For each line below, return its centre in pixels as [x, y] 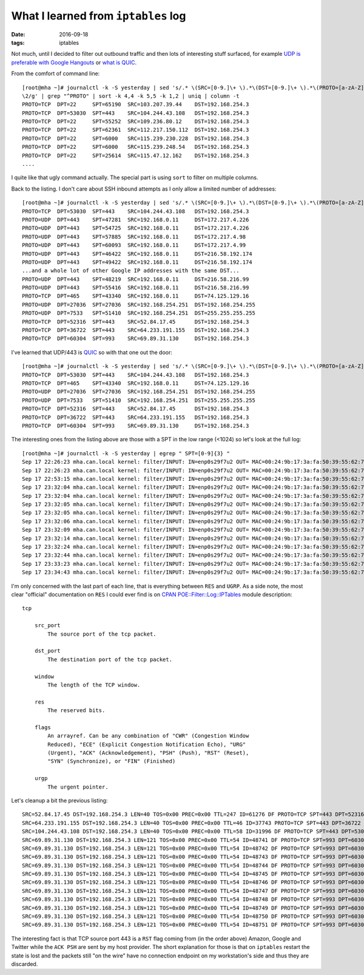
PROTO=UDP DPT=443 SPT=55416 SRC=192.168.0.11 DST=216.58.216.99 [136, 288]
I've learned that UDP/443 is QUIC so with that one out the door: [92, 352]
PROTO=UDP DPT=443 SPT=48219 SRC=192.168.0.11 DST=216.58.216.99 [136, 279]
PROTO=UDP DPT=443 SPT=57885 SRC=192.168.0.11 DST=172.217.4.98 [134, 236]
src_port [47, 626]
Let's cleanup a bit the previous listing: [59, 800]
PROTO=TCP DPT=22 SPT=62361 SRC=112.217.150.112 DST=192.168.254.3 [136, 130]
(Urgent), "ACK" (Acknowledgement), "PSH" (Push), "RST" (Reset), [148, 753]
